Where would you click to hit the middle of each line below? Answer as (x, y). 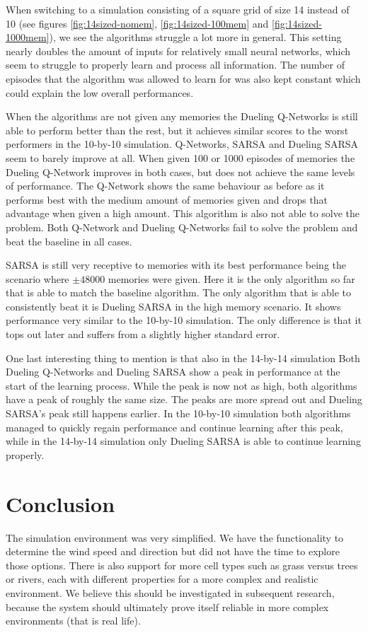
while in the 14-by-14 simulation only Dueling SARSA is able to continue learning (183, 441)
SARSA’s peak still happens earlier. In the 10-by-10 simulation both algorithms (178, 413)
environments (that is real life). (73, 621)
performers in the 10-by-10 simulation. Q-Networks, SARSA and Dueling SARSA (182, 144)
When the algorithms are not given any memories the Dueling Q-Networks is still (182, 116)
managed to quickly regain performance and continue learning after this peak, (174, 427)
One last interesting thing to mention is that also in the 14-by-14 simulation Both (183, 358)
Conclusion (61, 503)
